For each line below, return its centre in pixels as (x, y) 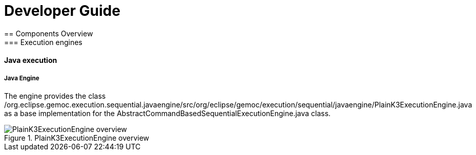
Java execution (31, 60)
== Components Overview (49, 33)
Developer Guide (62, 11)
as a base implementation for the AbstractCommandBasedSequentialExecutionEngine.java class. (168, 114)
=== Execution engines (43, 42)
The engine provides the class (55, 96)
